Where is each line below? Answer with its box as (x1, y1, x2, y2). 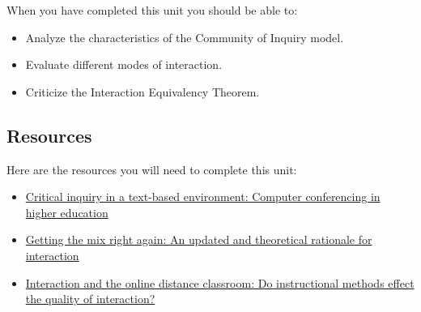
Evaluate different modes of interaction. (25, 56, 223, 73)
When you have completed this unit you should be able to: (6, 2, 298, 18)
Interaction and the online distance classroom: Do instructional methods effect (25, 274, 415, 291)
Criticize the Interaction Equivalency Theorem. (25, 83, 260, 100)
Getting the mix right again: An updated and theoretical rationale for (25, 231, 372, 248)
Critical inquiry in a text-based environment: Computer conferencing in (25, 188, 381, 205)
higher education (25, 203, 108, 220)
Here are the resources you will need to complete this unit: (6, 160, 297, 177)
